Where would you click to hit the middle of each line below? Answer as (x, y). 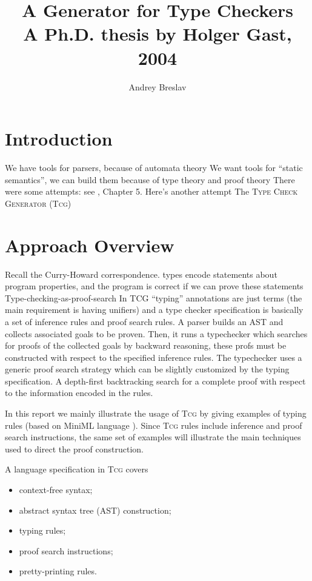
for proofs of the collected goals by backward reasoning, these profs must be (146, 345)
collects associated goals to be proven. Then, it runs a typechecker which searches (156, 333)
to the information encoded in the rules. (79, 393)
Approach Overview (90, 245)
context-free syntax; (56, 490)
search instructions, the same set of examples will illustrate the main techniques (153, 437)
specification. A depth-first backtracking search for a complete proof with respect (155, 381)
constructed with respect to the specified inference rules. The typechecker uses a (154, 357)
